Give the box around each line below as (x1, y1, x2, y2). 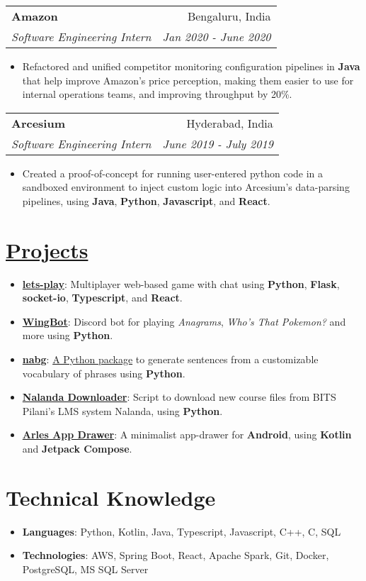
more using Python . (22, 328, 113, 343)
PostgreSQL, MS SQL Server (22, 561, 149, 576)
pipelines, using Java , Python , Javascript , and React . (22, 193, 270, 208)
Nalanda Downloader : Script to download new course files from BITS (22, 389, 336, 404)
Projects (6, 235, 88, 264)
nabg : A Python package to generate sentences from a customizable (22, 352, 319, 367)
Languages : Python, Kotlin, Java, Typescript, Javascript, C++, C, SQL (22, 524, 341, 538)
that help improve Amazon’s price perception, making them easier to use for (22, 72, 354, 87)
